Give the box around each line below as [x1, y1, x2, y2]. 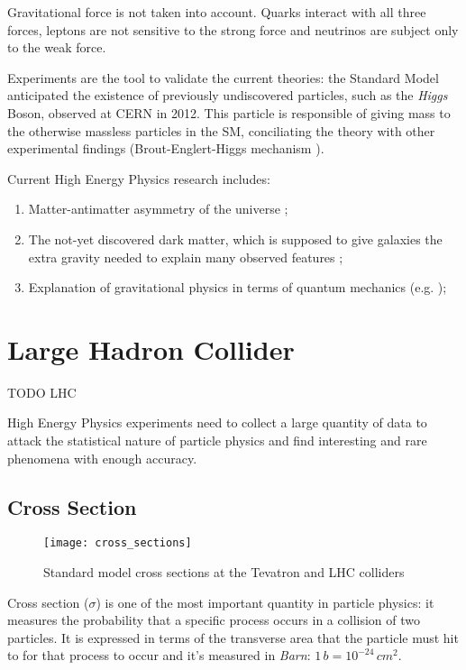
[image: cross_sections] [43, 537, 192, 550]
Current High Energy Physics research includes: [7, 169, 270, 188]
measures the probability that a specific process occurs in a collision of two [7, 610, 420, 629]
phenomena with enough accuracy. [7, 448, 197, 467]
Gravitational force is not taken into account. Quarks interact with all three [7, 3, 426, 21]
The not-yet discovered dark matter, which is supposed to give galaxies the [28, 229, 443, 248]
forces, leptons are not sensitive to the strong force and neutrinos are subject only [7, 20, 459, 39]
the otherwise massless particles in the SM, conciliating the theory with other [7, 121, 435, 140]
